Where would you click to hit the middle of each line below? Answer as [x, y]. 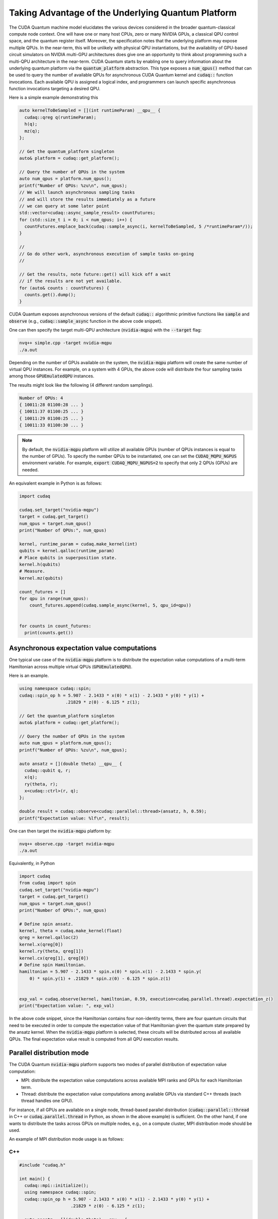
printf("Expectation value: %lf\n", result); [74, 818]
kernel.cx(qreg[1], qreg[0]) [54, 958]
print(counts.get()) [49, 632]
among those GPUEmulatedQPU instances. [52, 376]
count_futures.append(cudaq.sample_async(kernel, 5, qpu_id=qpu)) [111, 605]
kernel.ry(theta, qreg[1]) [51, 951]
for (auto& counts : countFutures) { [64, 288]
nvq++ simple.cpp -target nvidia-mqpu [65, 343]
